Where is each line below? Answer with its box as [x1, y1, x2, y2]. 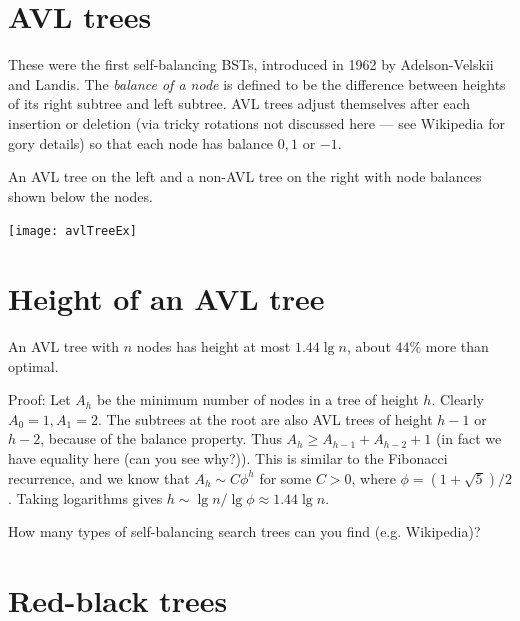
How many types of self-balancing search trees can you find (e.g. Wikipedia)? [8, 521, 481, 542]
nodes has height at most [136, 336, 291, 357]
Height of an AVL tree [8, 278, 325, 319]
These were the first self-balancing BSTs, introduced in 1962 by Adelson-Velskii [8, 54, 494, 75]
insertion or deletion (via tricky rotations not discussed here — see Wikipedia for [8, 112, 505, 133]
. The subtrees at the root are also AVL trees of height [97, 408, 433, 429]
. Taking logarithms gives [8, 487, 163, 508]
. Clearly [431, 389, 484, 410]
